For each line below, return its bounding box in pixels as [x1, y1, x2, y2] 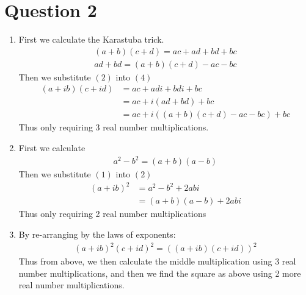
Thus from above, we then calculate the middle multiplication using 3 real [18, 255, 296, 268]
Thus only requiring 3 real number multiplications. [18, 121, 209, 133]
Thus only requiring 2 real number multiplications [18, 207, 206, 220]
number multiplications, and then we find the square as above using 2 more [18, 266, 301, 279]
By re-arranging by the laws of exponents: [18, 227, 176, 240]
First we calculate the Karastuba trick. [18, 33, 164, 46]
